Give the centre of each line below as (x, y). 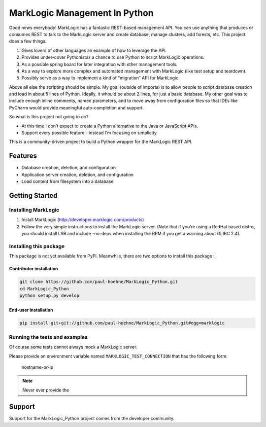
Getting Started (33, 196)
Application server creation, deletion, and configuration (78, 175)
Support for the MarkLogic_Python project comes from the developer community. (92, 418)
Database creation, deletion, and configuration (68, 168)
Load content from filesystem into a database (67, 181)
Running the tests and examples (49, 337)
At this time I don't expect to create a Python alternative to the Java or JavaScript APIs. (110, 126)
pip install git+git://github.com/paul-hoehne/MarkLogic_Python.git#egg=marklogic (122, 323)
